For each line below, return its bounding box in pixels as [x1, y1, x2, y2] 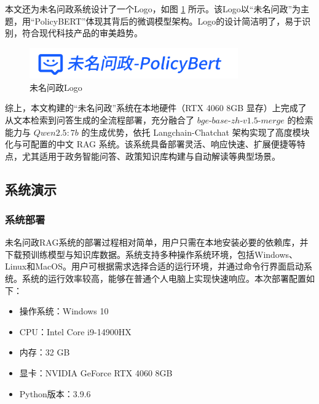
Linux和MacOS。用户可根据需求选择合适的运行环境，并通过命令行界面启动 [5, 260, 304, 273]
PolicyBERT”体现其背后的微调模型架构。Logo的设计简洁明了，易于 [34, 14, 302, 27]
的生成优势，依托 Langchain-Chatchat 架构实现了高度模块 [81, 125, 310, 138]
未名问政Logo [30, 80, 82, 93]
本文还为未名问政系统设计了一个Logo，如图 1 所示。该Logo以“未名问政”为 [5, 2, 301, 15]
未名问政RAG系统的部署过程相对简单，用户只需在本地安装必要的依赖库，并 [5, 236, 309, 249]
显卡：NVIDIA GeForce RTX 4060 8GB [19, 367, 173, 379]
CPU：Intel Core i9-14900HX [19, 325, 132, 338]
